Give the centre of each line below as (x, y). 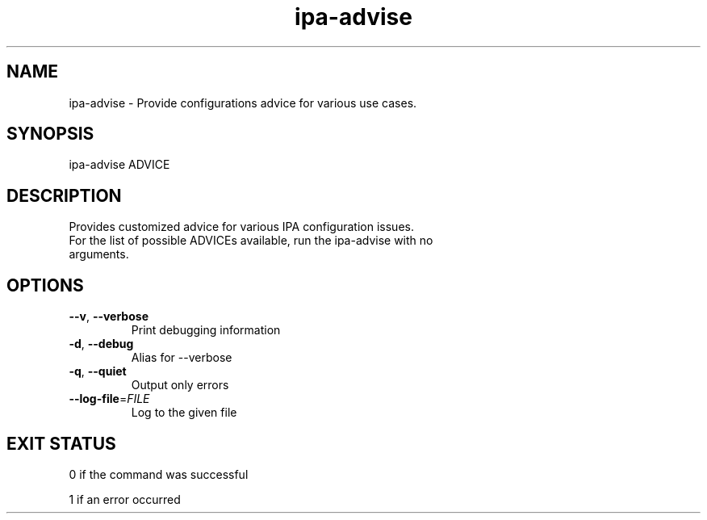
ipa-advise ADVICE (119, 165)
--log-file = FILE (109, 399)
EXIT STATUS (61, 443)
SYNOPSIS (50, 134)
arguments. (99, 254)
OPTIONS (45, 285)
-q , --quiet (98, 371)
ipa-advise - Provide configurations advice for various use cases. (243, 103)
